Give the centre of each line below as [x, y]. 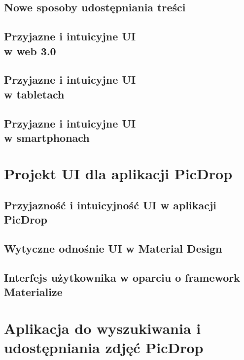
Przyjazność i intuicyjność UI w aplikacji [110, 205]
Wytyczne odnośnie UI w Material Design [113, 248]
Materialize [33, 292]
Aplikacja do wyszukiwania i [103, 328]
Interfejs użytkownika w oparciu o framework [122, 278]
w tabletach [34, 94]
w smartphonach [47, 137]
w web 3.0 [30, 50]
